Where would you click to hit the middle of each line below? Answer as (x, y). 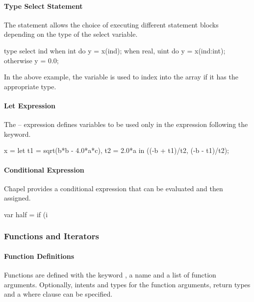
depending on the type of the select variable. (71, 34)
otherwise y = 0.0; (31, 60)
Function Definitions (39, 256)
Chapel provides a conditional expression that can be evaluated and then (114, 188)
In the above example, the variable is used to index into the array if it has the (121, 77)
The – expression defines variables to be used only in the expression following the (126, 124)
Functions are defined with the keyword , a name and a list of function (110, 275)
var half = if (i (26, 214)
